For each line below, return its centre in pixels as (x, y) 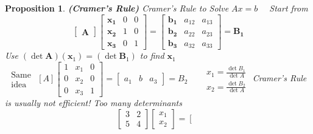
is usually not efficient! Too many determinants (93, 103)
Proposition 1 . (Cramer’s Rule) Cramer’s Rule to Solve (117, 8)
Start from (289, 8)
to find (152, 55)
